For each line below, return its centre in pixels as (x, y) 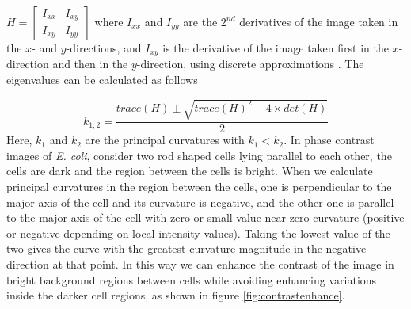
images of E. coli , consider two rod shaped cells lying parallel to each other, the (199, 155)
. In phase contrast (329, 140)
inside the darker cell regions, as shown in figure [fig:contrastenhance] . (176, 295)
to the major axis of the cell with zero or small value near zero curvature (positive (205, 217)
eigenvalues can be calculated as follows (102, 80)
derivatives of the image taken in (319, 21)
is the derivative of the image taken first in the (276, 48)
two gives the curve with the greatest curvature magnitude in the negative (186, 248)
